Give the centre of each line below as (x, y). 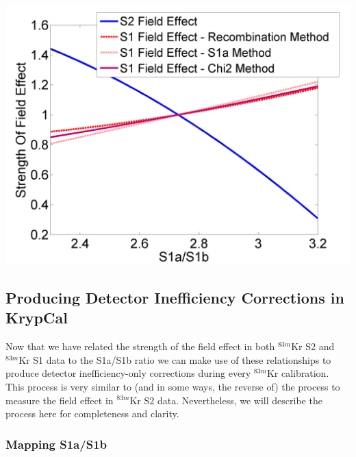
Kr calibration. (298, 373)
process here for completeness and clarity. (92, 413)
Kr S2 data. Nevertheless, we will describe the (226, 400)
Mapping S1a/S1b (56, 444)
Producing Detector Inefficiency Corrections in (175, 297)
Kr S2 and (313, 346)
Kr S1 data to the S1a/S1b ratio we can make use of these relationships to (175, 359)
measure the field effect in (60, 400)
